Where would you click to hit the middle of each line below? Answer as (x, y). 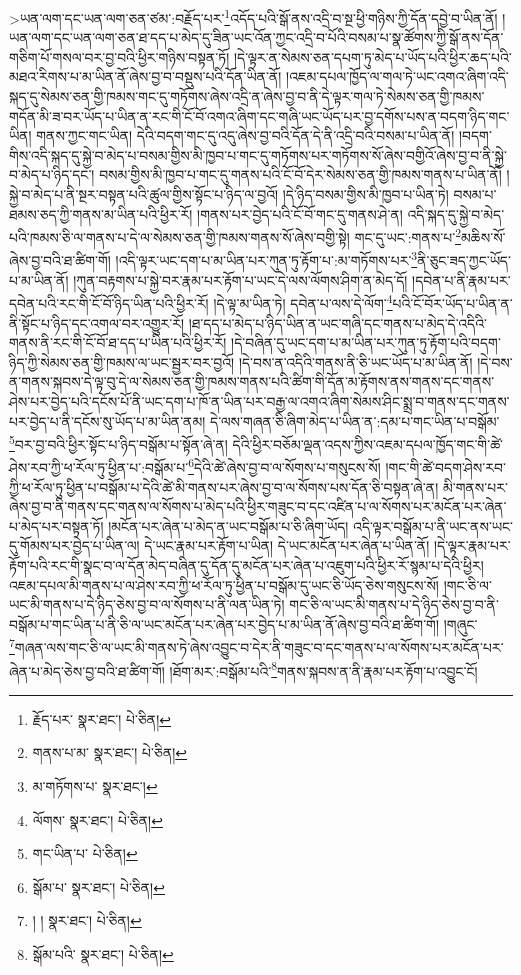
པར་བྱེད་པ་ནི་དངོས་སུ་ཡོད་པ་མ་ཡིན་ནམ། (107, 420)
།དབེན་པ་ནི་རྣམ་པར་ (461, 279)
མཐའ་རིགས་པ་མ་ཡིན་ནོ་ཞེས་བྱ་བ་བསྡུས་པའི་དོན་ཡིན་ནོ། (145, 76)
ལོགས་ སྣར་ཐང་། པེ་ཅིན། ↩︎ (97, 819)
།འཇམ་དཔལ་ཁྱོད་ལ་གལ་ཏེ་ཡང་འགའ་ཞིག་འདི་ (397, 76)
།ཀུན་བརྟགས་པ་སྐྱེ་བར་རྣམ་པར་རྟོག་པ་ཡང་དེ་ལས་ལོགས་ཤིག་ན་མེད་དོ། (240, 279)
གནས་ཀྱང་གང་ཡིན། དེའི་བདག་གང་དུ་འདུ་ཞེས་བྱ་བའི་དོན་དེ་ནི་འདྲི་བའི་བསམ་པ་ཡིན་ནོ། (245, 135)
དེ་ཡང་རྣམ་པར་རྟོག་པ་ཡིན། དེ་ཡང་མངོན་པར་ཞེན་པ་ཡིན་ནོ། (287, 545)
